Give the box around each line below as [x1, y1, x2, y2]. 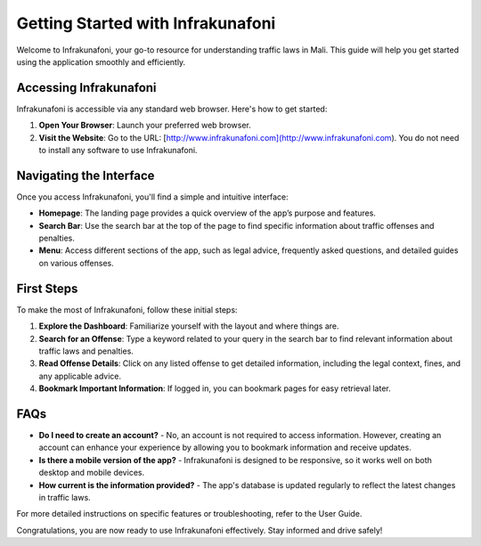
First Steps [16, 281, 78, 296]
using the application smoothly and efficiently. [16, 56, 186, 67]
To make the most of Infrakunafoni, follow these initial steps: [16, 304, 238, 315]
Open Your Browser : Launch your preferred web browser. [38, 120, 251, 131]
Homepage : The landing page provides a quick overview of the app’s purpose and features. [38, 208, 376, 218]
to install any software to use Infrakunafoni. [38, 145, 198, 156]
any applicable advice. [38, 371, 122, 381]
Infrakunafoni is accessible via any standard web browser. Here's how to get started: [16, 103, 328, 114]
